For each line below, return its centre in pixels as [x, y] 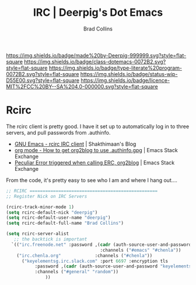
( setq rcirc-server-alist [37, 234]
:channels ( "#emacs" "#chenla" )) [141, 250]
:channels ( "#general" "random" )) [76, 272]
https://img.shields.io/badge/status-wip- [129, 74]
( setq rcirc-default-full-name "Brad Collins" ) [65, 223]
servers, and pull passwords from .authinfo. [58, 132]
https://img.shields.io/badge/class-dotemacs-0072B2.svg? [95, 61]
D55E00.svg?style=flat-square [43, 80]
